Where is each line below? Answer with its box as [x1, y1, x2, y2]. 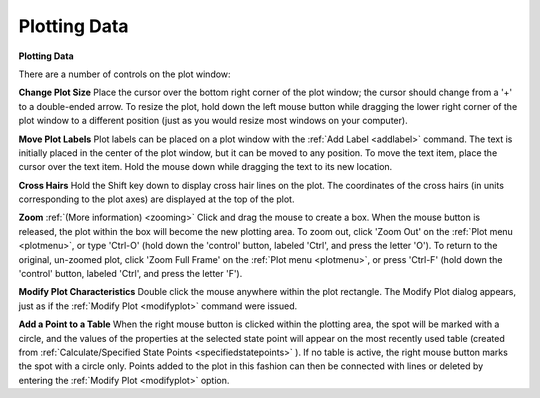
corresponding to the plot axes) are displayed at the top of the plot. [18, 193, 295, 205]
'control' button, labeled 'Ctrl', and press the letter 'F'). [18, 268, 243, 280]
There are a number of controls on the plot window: [18, 68, 231, 80]
